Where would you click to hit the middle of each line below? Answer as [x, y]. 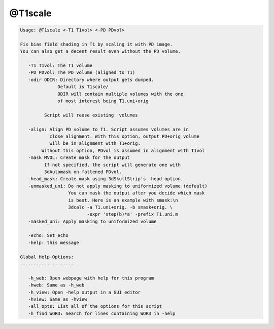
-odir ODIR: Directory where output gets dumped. [91, 79]
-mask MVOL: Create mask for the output [79, 158]
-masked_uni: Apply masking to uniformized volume [92, 221]
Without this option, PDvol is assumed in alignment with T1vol [123, 150]
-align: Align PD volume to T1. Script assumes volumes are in [108, 129]
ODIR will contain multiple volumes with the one [121, 94]
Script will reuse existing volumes [91, 115]
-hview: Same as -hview [58, 299]
